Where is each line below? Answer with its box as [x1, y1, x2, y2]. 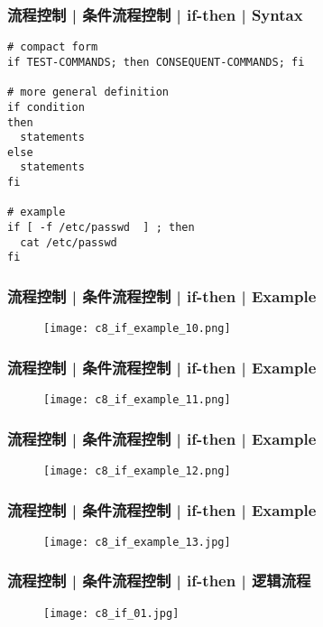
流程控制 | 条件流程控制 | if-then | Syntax [7, 3, 303, 25]
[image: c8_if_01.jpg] [43, 606, 180, 620]
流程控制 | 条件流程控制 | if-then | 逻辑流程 [7, 569, 311, 592]
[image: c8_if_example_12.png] [43, 465, 231, 478]
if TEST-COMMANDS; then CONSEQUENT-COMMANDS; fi [7, 55, 305, 69]
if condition [7, 100, 85, 114]
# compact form [7, 41, 98, 54]
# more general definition [7, 86, 169, 99]
